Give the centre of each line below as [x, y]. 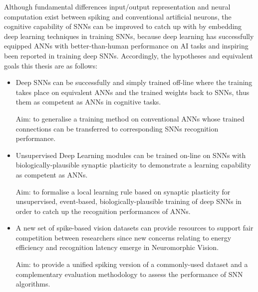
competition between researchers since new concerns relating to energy [124, 237]
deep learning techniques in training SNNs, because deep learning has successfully [129, 36]
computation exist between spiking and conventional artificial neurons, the [118, 16]
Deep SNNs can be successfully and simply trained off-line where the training [134, 82]
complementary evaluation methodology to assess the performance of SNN [129, 274]
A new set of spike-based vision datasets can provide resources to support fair [134, 228]
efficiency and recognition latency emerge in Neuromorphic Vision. [117, 247]
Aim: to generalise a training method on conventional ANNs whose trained [130, 118]
